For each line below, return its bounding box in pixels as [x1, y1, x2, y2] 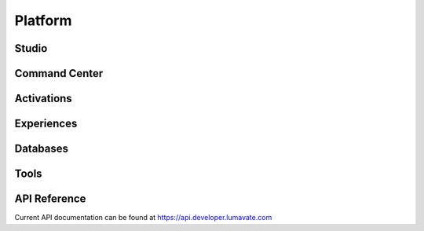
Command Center [14, 67, 104, 80]
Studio [14, 42, 48, 55]
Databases [14, 142, 69, 156]
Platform [14, 12, 72, 29]
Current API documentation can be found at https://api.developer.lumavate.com [14, 213, 272, 222]
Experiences [14, 117, 78, 130]
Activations [14, 92, 72, 105]
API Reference [14, 192, 86, 206]
